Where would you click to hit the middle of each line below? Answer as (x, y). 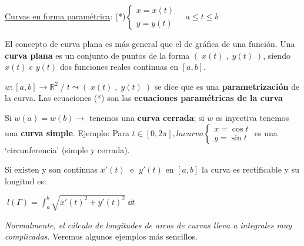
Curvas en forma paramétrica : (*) (65, 16)
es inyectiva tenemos (252, 117)
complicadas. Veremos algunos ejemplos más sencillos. (101, 236)
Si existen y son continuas (51, 169)
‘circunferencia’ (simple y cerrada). (67, 149)
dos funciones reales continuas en (119, 67)
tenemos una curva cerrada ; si (147, 117)
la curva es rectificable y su (250, 169)
